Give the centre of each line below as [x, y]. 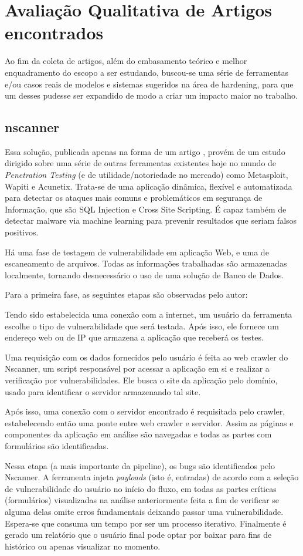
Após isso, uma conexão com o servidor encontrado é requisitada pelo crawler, [145, 411]
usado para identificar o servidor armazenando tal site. [103, 391]
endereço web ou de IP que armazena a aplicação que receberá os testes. [134, 337]
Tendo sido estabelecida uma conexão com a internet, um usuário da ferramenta [149, 314]
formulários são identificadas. [57, 445]
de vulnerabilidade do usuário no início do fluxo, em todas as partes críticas [141, 488]
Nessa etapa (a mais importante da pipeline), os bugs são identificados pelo [140, 465]
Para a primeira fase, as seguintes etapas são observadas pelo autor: [126, 294]
